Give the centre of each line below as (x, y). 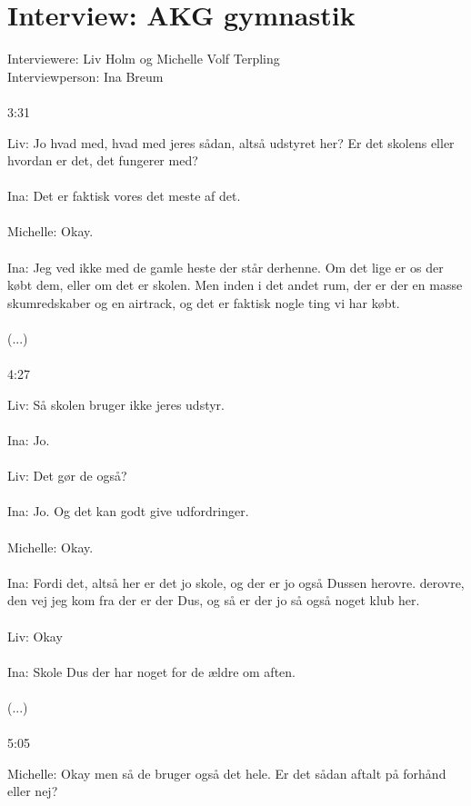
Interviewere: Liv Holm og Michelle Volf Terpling (144, 59)
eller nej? (33, 791)
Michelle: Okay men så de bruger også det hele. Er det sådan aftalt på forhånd (227, 773)
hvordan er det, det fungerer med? (103, 160)
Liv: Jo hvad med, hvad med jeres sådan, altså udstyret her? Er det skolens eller (231, 142)
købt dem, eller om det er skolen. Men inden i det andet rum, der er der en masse (235, 285)
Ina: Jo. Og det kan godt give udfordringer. (128, 511)
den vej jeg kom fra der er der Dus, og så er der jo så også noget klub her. (214, 600)
